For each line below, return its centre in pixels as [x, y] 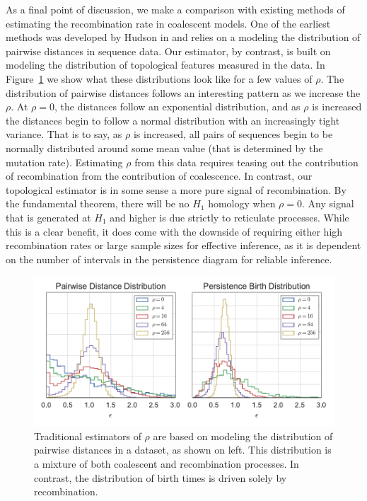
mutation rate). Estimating [64, 162]
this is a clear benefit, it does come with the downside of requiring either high [174, 231]
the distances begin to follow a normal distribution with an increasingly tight [173, 120]
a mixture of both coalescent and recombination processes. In [167, 464]
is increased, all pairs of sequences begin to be [233, 134]
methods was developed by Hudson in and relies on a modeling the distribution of [183, 37]
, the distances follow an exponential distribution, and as [177, 106]
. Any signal [328, 203]
